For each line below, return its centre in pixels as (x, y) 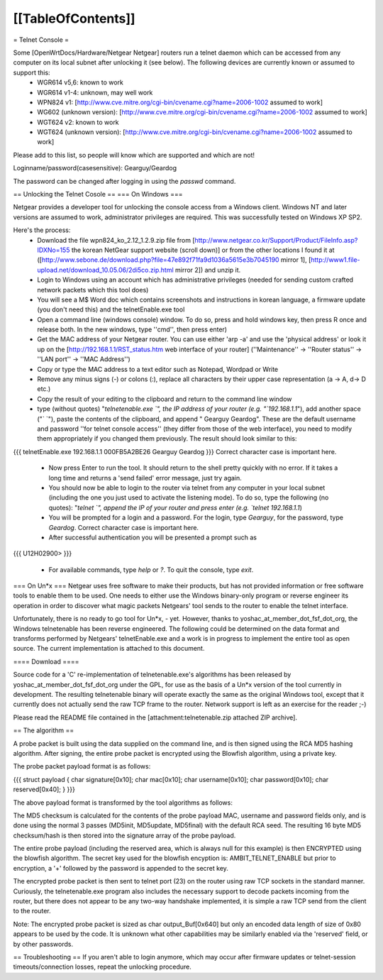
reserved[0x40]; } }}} (44, 789)
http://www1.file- (336, 260)
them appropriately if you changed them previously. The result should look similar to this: (167, 439)
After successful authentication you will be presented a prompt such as (152, 537)
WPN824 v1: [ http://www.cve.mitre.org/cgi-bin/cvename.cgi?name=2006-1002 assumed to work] (180, 102)
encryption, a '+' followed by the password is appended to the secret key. (121, 868)
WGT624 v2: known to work (78, 122)
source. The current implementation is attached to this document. (109, 649)
